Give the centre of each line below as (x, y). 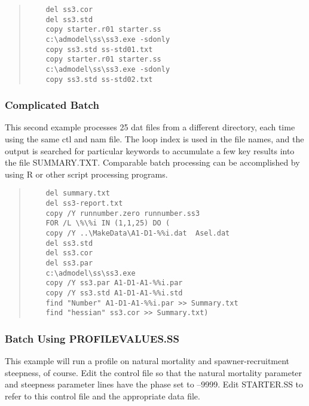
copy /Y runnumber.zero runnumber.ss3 (123, 213)
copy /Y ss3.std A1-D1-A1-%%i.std (114, 293)
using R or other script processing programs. (86, 174)
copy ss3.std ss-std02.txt (99, 79)
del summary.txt (78, 193)
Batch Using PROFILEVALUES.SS (92, 338)
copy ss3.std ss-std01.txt (99, 49)
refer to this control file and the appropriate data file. (103, 396)
